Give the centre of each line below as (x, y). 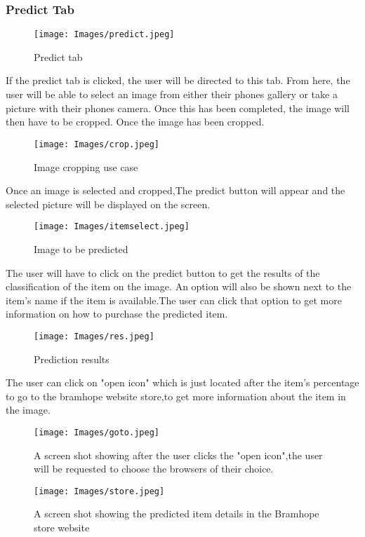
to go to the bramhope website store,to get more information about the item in (176, 396)
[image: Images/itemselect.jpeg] (112, 227)
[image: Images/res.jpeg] (94, 336)
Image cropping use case (86, 166)
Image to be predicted (81, 249)
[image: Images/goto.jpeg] (97, 432)
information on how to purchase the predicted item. (117, 314)
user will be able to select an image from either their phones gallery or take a (172, 94)
